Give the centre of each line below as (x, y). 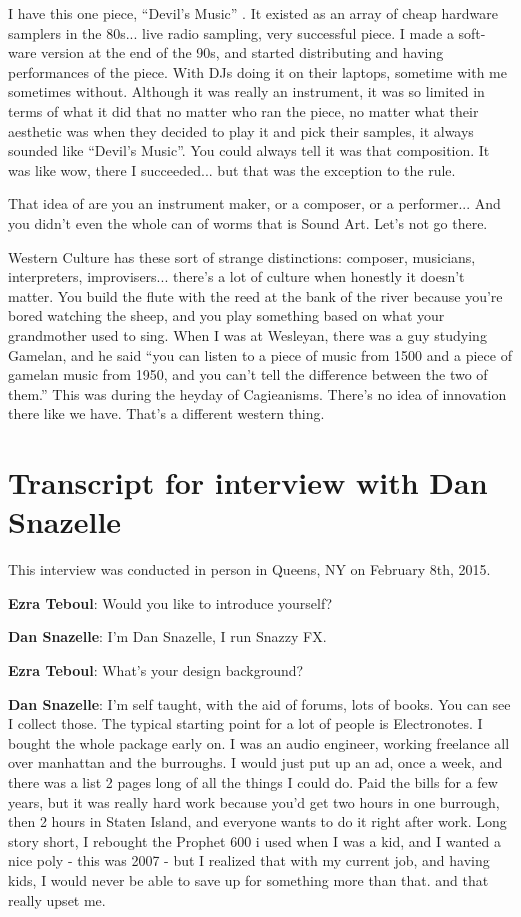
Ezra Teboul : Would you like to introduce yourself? (170, 602)
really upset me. (57, 899)
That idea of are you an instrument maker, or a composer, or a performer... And (254, 203)
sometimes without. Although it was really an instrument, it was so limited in (246, 91)
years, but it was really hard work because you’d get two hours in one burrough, (254, 801)
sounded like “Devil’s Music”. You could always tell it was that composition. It (249, 150)
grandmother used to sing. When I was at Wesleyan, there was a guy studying (247, 334)
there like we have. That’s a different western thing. (166, 413)
